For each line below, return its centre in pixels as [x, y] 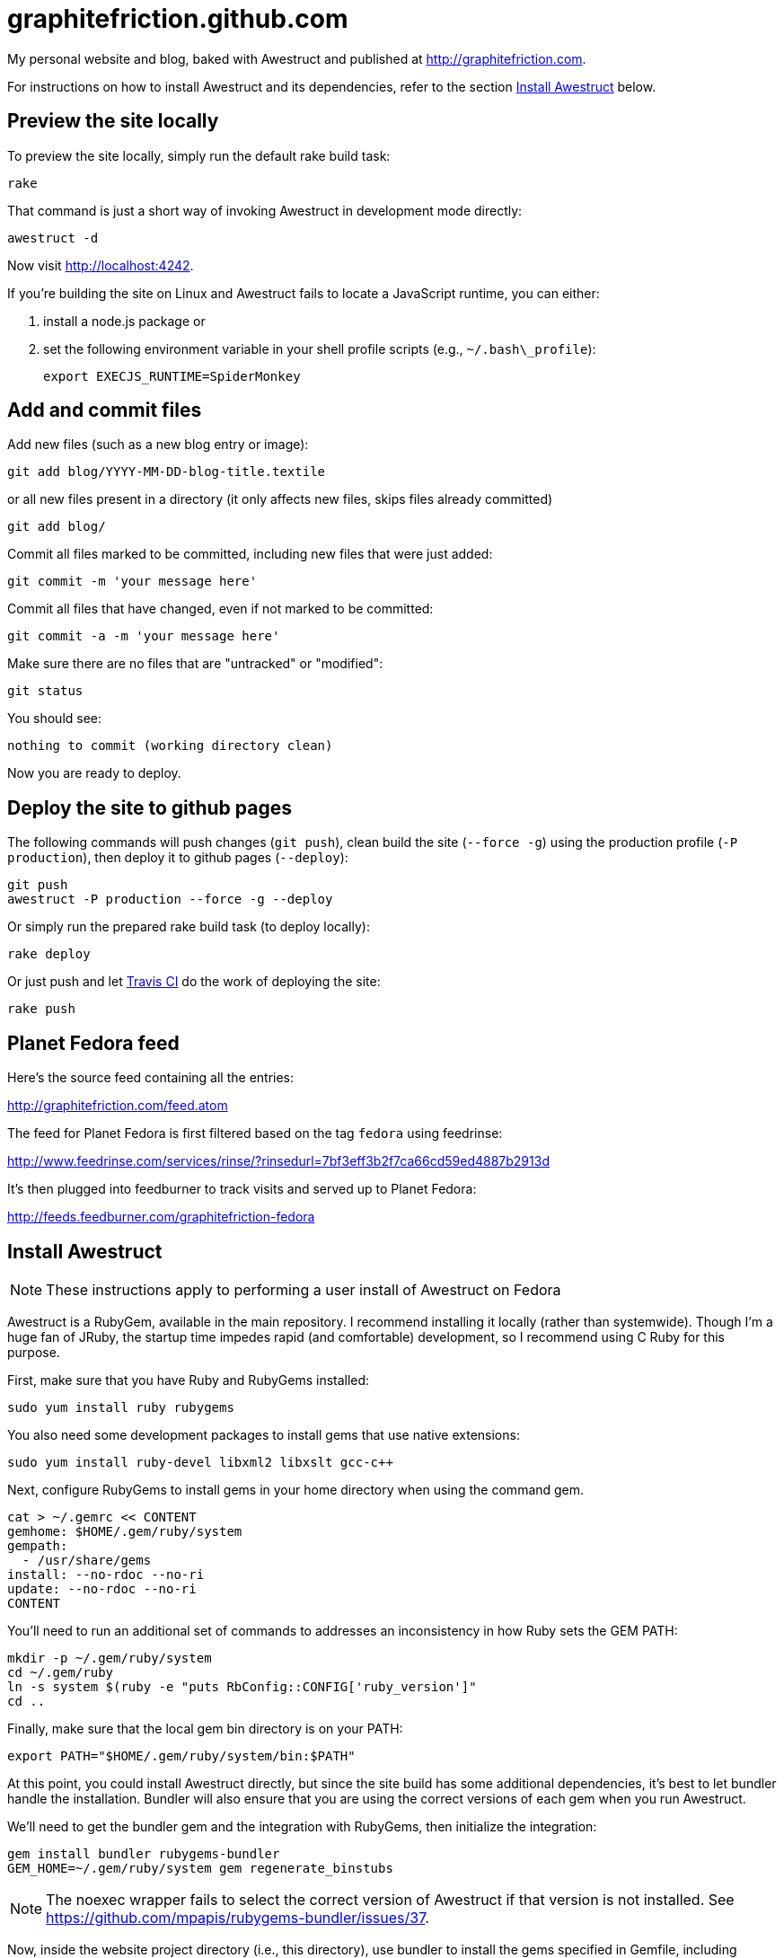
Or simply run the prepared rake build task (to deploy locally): [189, 927]
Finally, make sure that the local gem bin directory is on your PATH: [205, 1728]
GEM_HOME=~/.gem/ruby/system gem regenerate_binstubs [200, 1868]
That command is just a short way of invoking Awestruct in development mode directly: [265, 210]
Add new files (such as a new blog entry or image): [158, 445]
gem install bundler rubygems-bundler [144, 1853]
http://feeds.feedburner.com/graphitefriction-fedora [161, 1217]
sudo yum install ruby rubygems [121, 1407]
